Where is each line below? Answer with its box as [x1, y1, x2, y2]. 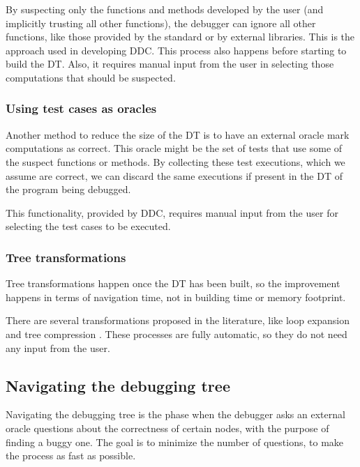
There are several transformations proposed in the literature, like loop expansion [6, 313, 350, 328]
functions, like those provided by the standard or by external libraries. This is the [6, 29, 355, 44]
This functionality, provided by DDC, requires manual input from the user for [6, 205, 338, 220]
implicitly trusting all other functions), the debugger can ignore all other [6, 15, 316, 30]
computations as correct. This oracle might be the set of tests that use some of [6, 141, 343, 155]
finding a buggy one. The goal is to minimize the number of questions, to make [6, 434, 344, 449]
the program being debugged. [6, 182, 131, 197]
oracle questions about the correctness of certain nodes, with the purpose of [6, 420, 329, 435]
